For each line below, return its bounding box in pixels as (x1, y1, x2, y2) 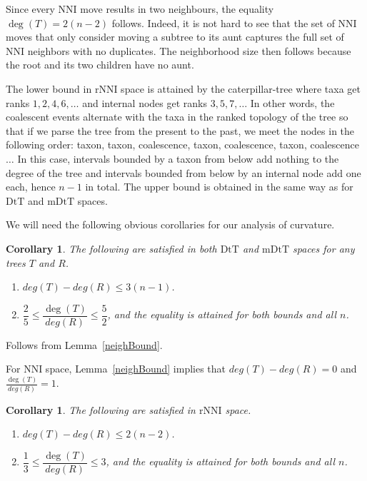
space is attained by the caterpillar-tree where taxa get (121, 81, 361, 96)
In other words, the (250, 95, 335, 110)
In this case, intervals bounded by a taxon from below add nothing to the (17, 151, 339, 166)
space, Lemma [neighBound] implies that (45, 361, 226, 376)
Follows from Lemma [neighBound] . (6, 337, 163, 352)
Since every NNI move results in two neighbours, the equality (6, 1, 274, 16)
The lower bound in (6, 81, 92, 96)
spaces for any (293, 241, 355, 255)
